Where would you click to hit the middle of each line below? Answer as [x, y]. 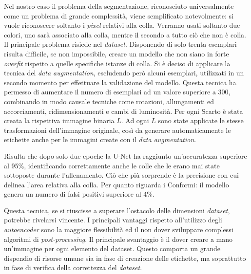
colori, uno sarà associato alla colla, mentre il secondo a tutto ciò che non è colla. [125, 34]
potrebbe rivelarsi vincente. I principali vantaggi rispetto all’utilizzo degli [113, 220]
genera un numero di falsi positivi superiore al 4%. [79, 194]
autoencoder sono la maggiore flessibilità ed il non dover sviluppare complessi [119, 229]
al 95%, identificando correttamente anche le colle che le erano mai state [112, 165]
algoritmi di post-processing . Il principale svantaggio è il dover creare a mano [118, 239]
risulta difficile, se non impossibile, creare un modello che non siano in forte [116, 53]
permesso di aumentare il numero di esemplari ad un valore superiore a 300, [117, 92]
